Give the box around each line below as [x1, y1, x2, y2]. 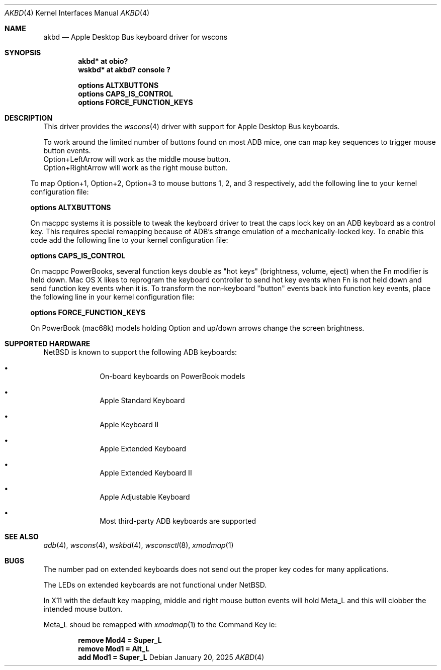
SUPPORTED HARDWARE [5, 339, 91, 348]
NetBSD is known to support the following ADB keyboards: [43, 348, 237, 356]
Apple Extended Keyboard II [100, 468, 192, 477]
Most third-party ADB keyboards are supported [100, 517, 256, 525]
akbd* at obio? [78, 57, 128, 65]
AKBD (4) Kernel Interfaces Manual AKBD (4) [5, 9, 150, 17]
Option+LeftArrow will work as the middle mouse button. [43, 155, 231, 163]
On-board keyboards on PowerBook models [100, 372, 245, 380]
